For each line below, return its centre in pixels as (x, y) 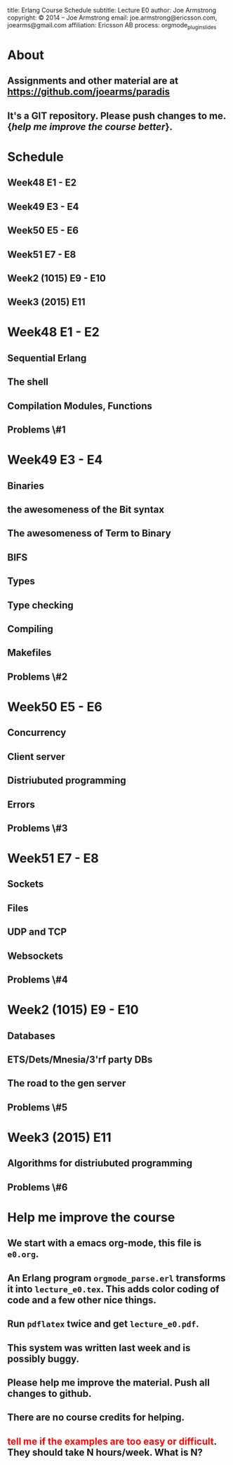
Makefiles (29, 653)
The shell (28, 382)
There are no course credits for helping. (96, 1418)
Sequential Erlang (47, 358)
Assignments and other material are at (93, 81)
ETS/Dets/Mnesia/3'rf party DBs (80, 1059)
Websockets (35, 955)
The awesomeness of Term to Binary (89, 533)
